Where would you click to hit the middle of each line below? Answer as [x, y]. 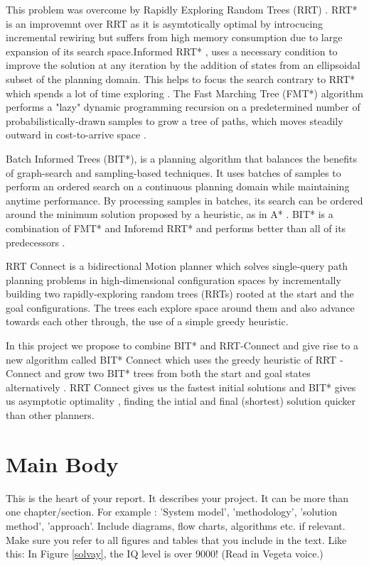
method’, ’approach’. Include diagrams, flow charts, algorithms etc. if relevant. [176, 525]
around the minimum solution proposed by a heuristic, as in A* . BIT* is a [170, 214]
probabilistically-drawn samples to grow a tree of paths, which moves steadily [175, 120]
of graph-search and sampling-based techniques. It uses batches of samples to [173, 172]
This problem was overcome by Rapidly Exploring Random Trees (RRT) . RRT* [182, 9]
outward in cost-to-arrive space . [76, 135]
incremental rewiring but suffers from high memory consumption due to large [174, 37]
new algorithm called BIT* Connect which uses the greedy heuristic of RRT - [175, 359]
